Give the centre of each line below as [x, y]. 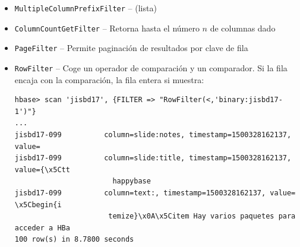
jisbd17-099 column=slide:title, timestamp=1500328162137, [153, 158]
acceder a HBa [42, 228]
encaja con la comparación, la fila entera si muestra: [109, 79]
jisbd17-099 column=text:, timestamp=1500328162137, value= [155, 193]
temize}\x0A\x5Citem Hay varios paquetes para [202, 216]
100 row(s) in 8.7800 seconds [74, 240]
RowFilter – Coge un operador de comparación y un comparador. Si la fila [151, 67]
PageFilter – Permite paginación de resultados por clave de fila [131, 48]
